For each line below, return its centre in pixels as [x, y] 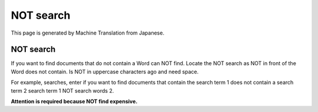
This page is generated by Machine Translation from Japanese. [88, 33]
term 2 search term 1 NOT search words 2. [62, 90]
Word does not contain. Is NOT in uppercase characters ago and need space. [105, 72]
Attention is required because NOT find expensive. [74, 101]
